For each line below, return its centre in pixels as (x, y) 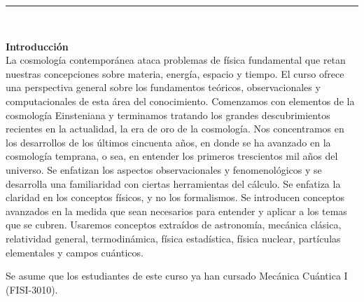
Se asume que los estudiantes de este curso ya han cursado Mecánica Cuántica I (177, 276)
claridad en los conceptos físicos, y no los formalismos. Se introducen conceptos (175, 197)
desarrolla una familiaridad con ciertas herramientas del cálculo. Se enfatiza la (173, 183)
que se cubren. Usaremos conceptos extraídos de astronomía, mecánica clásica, (174, 225)
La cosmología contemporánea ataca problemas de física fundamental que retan (176, 60)
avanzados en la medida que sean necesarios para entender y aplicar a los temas (176, 211)
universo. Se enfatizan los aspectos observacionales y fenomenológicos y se (164, 169)
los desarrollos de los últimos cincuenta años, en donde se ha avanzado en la (168, 142)
